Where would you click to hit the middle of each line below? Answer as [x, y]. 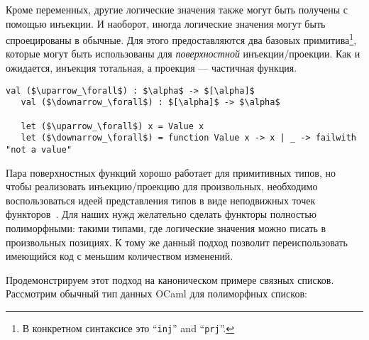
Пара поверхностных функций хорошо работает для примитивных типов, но [171, 172]
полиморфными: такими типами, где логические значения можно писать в [166, 227]
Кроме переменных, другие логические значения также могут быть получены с [177, 9]
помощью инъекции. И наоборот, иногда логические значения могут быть [166, 23]
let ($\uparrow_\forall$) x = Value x [112, 126]
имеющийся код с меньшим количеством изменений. [120, 256]
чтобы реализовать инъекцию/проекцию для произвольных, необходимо [162, 186]
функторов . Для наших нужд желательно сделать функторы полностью [161, 214]
